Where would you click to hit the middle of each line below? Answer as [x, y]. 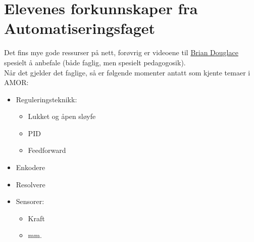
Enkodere [31, 167]
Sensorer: [30, 201]
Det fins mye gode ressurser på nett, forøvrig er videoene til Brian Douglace [121, 52]
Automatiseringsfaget [80, 28]
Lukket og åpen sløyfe [62, 116]
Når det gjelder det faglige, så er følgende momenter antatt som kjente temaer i [127, 72]
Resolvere [31, 184]
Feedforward [47, 150]
